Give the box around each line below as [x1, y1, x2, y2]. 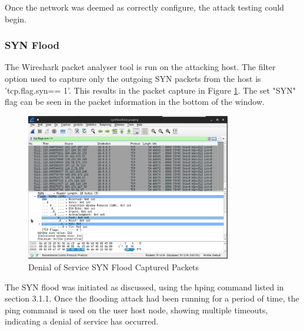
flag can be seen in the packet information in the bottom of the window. [5, 95, 265, 108]
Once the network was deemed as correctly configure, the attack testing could [5, 1, 285, 13]
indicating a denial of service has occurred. [5, 315, 159, 327]
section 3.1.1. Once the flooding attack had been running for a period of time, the [5, 292, 299, 304]
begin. [5, 12, 26, 25]
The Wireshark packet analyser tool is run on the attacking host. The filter [5, 61, 276, 73]
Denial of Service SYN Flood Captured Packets [28, 260, 199, 273]
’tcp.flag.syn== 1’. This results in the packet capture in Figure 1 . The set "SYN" [5, 84, 296, 96]
